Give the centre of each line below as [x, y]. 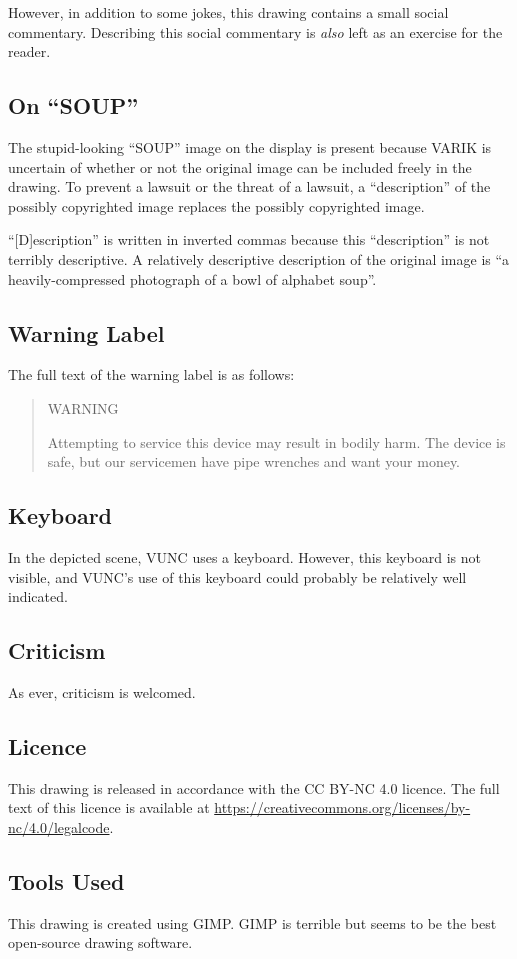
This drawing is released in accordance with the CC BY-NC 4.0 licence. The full [254, 787]
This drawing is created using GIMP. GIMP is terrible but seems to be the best [252, 922]
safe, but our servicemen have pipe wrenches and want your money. [253, 461]
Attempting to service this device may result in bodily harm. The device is [276, 441]
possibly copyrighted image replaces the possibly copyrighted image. [216, 205]
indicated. [38, 596]
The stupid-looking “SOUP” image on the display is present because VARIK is [250, 146]
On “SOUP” [73, 105]
